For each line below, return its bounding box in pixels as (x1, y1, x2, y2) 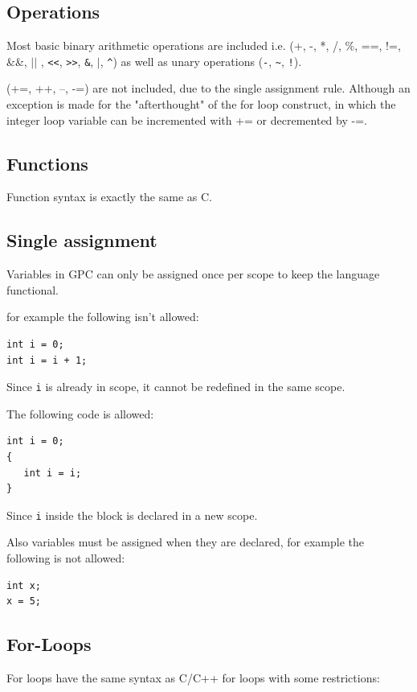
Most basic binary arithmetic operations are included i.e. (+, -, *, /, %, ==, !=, (6, 37, 401, 54)
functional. (6, 281, 59, 298)
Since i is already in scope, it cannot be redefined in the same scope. (6, 378, 345, 395)
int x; (6, 579, 41, 591)
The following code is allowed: (6, 405, 154, 422)
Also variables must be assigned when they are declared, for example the (6, 533, 365, 550)
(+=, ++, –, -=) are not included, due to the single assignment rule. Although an (6, 80, 411, 97)
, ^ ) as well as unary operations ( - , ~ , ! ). (100, 52, 302, 69)
